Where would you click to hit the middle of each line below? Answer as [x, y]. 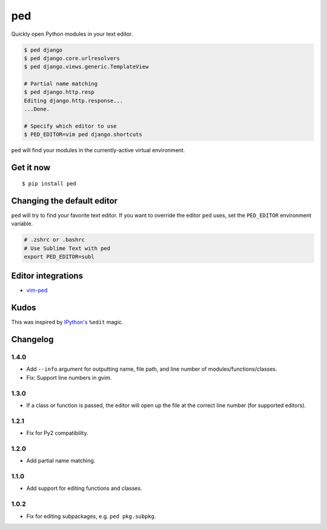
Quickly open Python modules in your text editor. [72, 34]
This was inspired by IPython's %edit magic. [67, 322]
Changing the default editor [64, 201]
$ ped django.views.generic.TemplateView [86, 67]
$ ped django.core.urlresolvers [72, 58]
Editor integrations [47, 276]
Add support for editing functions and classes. [84, 488]
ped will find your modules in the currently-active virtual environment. [98, 150]
